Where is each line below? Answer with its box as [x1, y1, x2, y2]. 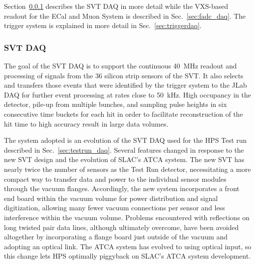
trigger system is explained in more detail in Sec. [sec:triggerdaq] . [4, 20, 202, 31]
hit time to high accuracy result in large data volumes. [4, 118, 169, 129]
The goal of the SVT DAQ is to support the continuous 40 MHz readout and [4, 61, 237, 70]
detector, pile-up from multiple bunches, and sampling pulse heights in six [4, 99, 227, 109]
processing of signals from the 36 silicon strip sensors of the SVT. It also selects [4, 70, 244, 80]
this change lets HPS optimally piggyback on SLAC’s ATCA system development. [4, 251, 251, 261]
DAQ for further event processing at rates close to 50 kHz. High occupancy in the [4, 89, 251, 99]
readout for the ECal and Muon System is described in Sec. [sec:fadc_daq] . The [4, 10, 246, 21]
